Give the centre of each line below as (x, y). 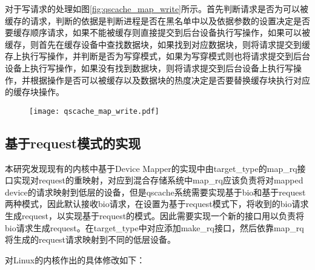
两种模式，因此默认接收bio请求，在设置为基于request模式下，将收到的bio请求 (157, 204)
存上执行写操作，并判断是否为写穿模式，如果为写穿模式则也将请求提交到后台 (157, 56)
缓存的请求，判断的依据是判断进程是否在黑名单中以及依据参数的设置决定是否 (157, 20)
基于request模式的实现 (73, 143)
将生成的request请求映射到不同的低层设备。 (91, 239)
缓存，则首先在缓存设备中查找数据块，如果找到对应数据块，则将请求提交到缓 (157, 44)
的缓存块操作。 (35, 92)
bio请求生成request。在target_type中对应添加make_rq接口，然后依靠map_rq (154, 227)
